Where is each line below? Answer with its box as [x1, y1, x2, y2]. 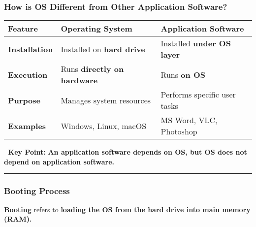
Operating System [61, 23, 132, 34]
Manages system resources [61, 94, 151, 106]
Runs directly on [61, 63, 124, 75]
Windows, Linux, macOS [61, 120, 147, 131]
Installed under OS [160, 37, 231, 49]
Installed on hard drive [61, 43, 145, 55]
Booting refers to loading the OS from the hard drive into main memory [4, 204, 251, 214]
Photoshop [160, 126, 197, 137]
